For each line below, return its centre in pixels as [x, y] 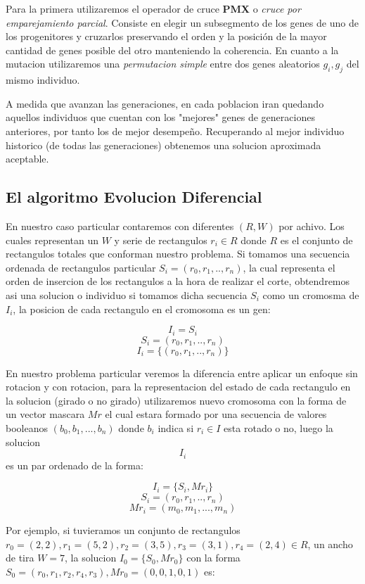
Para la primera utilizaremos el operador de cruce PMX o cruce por [153, 8]
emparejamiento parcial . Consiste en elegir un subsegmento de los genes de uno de [182, 22]
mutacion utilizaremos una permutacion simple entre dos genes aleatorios [163, 64]
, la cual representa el [289, 267]
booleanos [27, 427]
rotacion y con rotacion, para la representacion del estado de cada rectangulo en [178, 387]
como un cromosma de [311, 294]
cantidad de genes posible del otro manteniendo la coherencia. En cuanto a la [172, 50]
